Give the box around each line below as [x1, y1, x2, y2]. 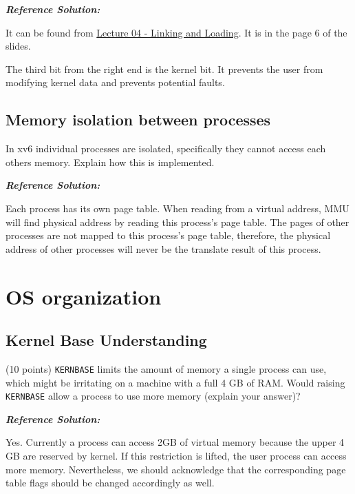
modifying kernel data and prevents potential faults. [6, 75, 225, 90]
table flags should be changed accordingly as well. [6, 475, 215, 490]
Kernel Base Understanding [6, 329, 207, 351]
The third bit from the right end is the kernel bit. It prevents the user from [6, 61, 323, 76]
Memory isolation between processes [6, 109, 271, 130]
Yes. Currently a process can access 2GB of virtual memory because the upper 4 [6, 435, 345, 449]
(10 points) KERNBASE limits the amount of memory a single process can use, [6, 361, 327, 375]
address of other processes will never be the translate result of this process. [6, 241, 321, 256]
